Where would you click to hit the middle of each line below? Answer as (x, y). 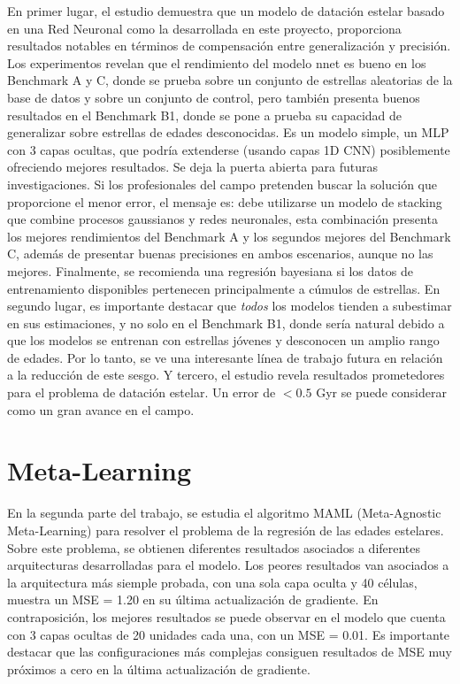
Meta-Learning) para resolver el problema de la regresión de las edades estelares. (226, 530)
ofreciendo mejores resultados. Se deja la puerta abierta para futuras (193, 167)
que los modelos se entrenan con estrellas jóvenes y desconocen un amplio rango (223, 340)
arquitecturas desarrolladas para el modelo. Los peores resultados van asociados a (228, 565)
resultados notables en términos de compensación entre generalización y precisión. (229, 46)
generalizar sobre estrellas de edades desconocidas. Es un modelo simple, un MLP (228, 132)
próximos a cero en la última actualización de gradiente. (159, 669)
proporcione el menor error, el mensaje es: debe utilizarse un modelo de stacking (225, 201)
